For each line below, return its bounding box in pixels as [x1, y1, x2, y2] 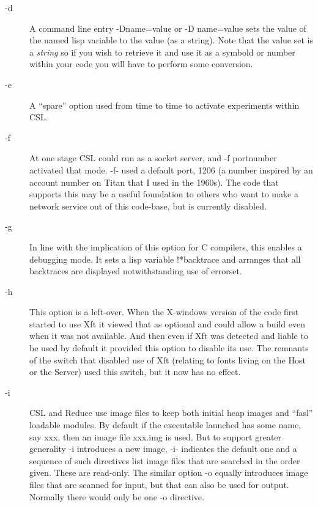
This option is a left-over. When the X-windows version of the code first [29, 305, 299, 318]
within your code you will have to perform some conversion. [29, 57, 253, 70]
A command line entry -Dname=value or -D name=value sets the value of [29, 21, 306, 34]
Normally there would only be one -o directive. [29, 490, 204, 503]
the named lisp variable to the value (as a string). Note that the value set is [29, 34, 313, 46]
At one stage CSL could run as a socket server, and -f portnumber [29, 151, 277, 164]
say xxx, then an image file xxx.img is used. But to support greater [29, 430, 282, 443]
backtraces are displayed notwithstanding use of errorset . [29, 264, 242, 277]
